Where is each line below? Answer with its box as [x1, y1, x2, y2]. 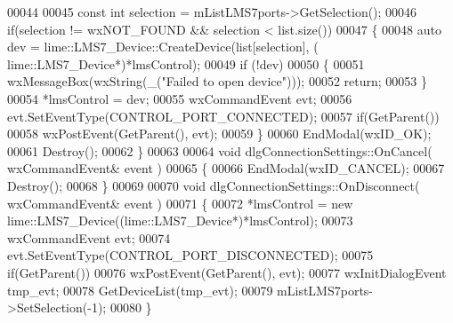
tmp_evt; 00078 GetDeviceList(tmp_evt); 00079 [7, 280, 273, 299]
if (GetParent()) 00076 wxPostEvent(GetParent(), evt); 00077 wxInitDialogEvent [7, 263, 447, 281]
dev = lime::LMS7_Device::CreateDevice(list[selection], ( [7, 37, 319, 56]
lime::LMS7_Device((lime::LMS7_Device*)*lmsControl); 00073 [7, 211, 353, 230]
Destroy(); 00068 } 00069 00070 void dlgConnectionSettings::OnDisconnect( [7, 176, 420, 194]
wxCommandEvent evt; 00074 [7, 228, 171, 247]
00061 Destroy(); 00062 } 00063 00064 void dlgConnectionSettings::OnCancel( [7, 141, 433, 160]
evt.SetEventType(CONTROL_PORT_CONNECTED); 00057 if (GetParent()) [7, 106, 440, 125]
